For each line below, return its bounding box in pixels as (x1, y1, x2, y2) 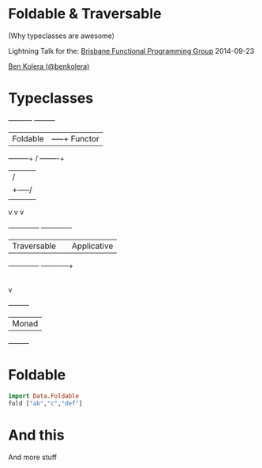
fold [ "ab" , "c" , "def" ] (8, 399, 83, 407)
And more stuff (8, 452, 58, 462)
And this (8, 426, 65, 443)
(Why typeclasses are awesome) (8, 31, 115, 40)
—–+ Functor (51, 133, 100, 144)
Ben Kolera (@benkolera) (8, 61, 90, 71)
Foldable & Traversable (8, 5, 162, 23)
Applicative (71, 240, 114, 251)
